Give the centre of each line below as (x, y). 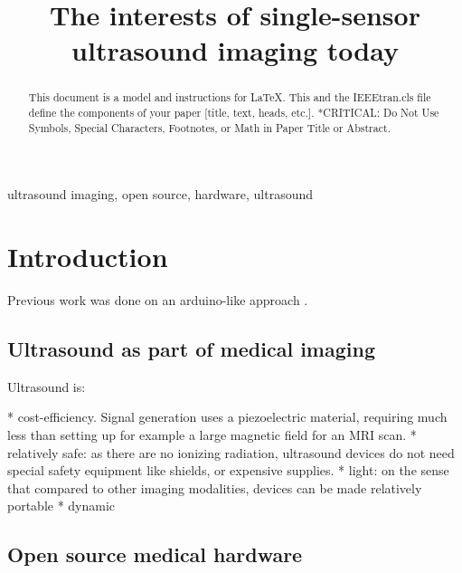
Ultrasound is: (47, 386)
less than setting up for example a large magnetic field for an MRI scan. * (212, 435)
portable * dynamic (61, 506)
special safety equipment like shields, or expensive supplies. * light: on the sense (228, 470)
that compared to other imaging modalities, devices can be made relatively (215, 487)
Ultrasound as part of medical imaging (191, 349)
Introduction (88, 257)
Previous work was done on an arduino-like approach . (158, 300)
